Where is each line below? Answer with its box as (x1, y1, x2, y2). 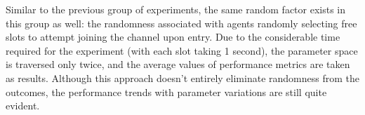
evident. (6, 98, 40, 113)
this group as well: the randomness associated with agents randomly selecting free (6, 15, 357, 30)
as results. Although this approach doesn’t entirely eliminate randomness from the (6, 70, 359, 85)
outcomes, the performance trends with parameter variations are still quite (6, 84, 327, 99)
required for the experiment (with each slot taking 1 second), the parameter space (6, 43, 358, 57)
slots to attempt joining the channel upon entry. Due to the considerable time (6, 29, 340, 44)
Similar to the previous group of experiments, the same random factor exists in (6, 2, 346, 16)
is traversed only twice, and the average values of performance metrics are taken (6, 57, 350, 72)
